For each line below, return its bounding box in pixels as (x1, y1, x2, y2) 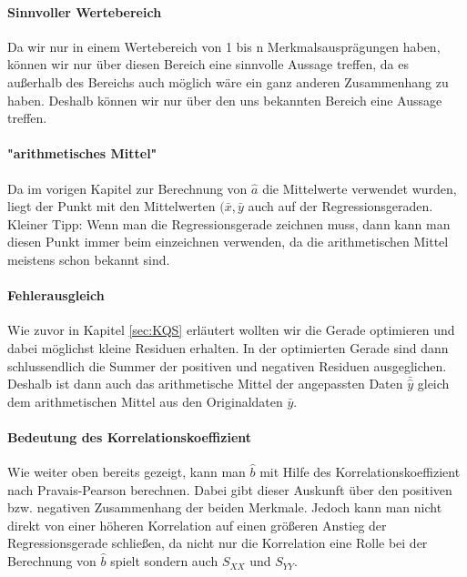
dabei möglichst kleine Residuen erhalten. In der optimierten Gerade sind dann (7, 338, 449, 357)
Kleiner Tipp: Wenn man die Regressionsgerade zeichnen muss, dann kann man (7, 214, 451, 233)
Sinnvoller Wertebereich (7, 2, 162, 21)
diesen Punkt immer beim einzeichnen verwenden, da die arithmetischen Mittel (7, 232, 449, 251)
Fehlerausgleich (7, 286, 105, 305)
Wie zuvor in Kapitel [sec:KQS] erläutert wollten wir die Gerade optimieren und (7, 320, 455, 339)
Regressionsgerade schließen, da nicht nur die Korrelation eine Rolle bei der (7, 533, 428, 552)
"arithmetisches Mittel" (7, 144, 157, 163)
